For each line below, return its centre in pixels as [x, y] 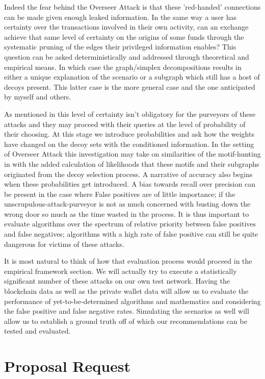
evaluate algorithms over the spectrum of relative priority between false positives [130, 224]
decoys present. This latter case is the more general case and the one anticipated [130, 86]
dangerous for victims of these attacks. [64, 244]
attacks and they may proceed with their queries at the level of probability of [125, 124]
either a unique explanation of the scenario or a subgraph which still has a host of [132, 77]
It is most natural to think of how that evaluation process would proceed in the [128, 261]
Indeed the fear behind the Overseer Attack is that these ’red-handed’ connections [132, 7]
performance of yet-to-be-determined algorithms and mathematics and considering [132, 301]
